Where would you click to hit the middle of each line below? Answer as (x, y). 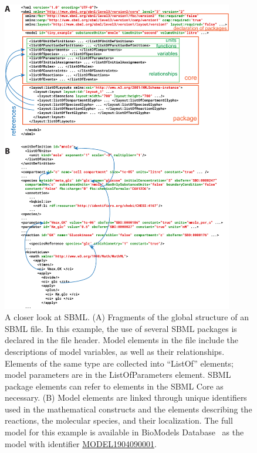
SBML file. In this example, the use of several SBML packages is (121, 328)
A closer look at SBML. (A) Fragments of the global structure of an (127, 317)
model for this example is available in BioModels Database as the (124, 432)
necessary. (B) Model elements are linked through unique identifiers (126, 397)
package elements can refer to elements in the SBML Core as (114, 386)
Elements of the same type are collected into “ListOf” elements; (119, 363)
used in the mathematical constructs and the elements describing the (128, 409)
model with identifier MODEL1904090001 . (81, 443)
